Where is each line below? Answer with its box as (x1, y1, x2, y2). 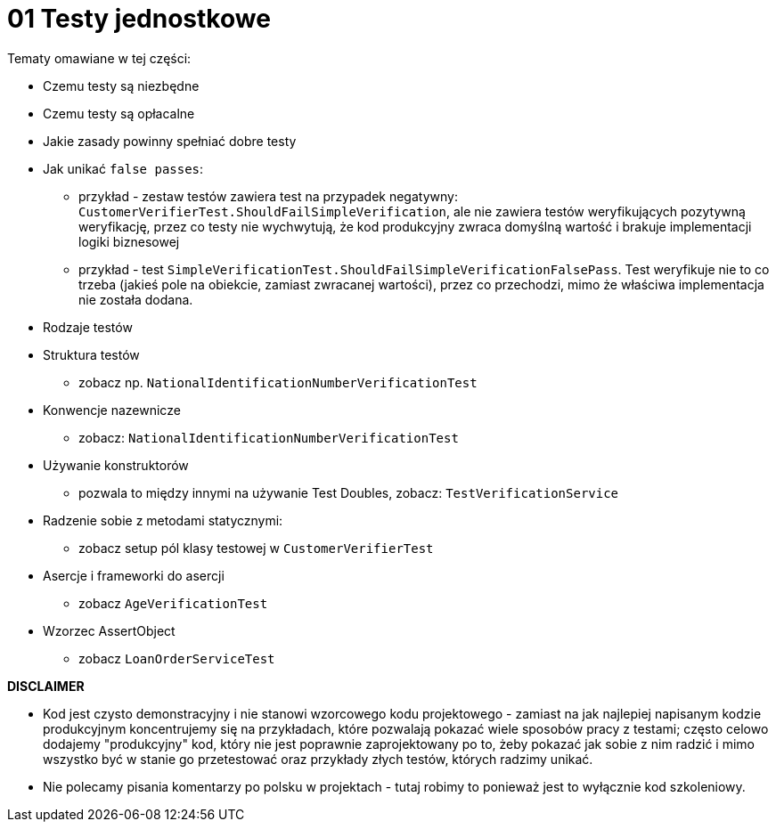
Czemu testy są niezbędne (43, 77, 200, 93)
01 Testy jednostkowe (7, 4, 271, 34)
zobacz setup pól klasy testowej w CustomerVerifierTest (78, 540, 434, 556)
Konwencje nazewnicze (43, 402, 181, 418)
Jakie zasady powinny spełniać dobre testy (43, 133, 297, 149)
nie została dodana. (78, 291, 193, 307)
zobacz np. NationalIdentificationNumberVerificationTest (78, 374, 478, 390)
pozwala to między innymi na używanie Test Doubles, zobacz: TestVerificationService (78, 484, 619, 500)
